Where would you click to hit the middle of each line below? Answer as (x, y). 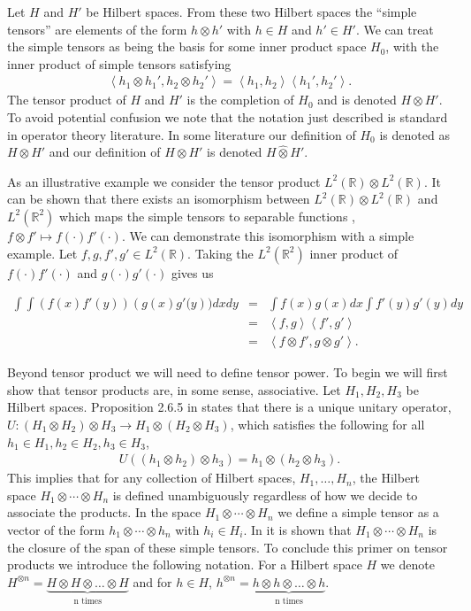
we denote (407, 565)
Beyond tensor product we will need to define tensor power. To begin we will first (228, 372)
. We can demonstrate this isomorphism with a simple (268, 235)
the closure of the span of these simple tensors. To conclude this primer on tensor (228, 547)
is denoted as (414, 134)
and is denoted (357, 100)
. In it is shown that (297, 530)
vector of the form (56, 530)
